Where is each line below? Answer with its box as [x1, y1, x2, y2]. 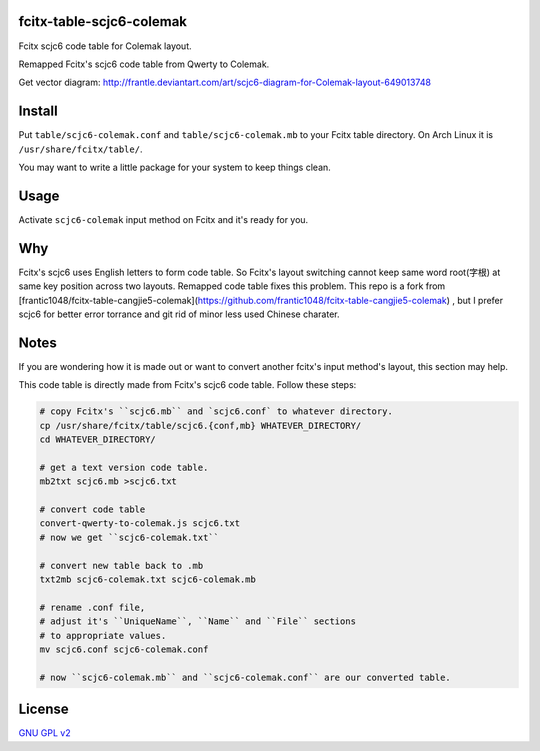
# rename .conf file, [39, 601, 146, 613]
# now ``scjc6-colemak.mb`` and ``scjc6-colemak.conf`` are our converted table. [39, 671, 452, 683]
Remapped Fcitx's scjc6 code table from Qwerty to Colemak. [18, 58, 270, 70]
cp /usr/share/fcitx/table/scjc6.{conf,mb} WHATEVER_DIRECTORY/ [39, 420, 362, 431]
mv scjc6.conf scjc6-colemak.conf [39, 643, 209, 655]
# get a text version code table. [39, 461, 209, 473]
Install [18, 103, 59, 120]
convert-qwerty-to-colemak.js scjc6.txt [39, 518, 240, 529]
